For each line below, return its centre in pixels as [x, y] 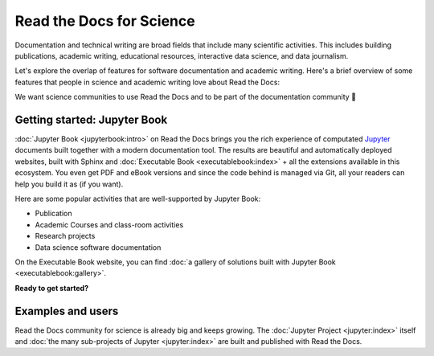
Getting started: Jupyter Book [91, 119]
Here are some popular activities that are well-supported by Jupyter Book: [138, 198]
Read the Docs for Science [105, 21]
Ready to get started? [51, 288]
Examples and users [67, 311]
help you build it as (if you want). [69, 184]
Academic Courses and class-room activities [109, 224]
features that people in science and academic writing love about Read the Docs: [147, 82]
